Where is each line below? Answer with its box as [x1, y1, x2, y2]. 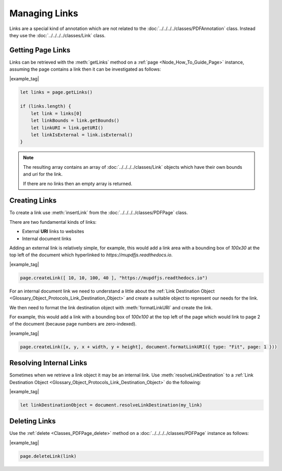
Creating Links [9, 196, 57, 205]
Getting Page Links [9, 46, 71, 54]
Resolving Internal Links [9, 359, 87, 367]
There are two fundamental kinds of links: [9, 219, 97, 225]
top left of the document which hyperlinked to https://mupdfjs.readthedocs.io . [9, 252, 173, 258]
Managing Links [9, 8, 78, 19]
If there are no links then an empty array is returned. [23, 181, 133, 187]
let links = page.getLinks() [20, 89, 93, 95]
